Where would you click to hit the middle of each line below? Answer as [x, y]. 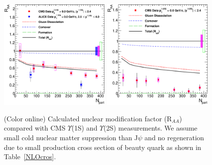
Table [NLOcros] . [30, 157]
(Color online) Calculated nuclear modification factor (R [88, 118]
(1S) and [85, 128]
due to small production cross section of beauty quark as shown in [103, 147]
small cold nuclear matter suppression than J [71, 137]
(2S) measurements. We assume [150, 128]
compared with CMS [35, 128]
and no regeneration [174, 137]
